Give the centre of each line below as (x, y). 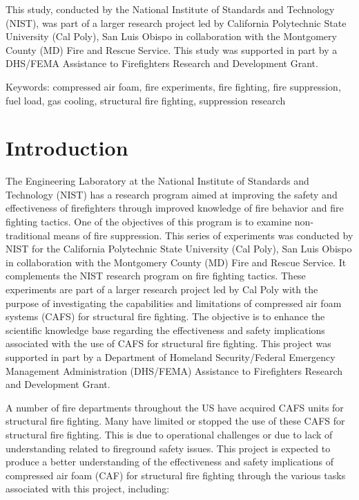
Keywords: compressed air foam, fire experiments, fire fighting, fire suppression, (173, 86)
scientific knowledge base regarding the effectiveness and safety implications (165, 330)
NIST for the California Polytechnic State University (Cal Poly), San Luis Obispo (179, 249)
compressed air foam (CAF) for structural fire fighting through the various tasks (176, 475)
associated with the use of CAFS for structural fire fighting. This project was (168, 343)
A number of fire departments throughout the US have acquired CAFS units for (175, 407)
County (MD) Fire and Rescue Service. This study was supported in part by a (172, 49)
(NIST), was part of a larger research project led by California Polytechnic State (176, 22)
